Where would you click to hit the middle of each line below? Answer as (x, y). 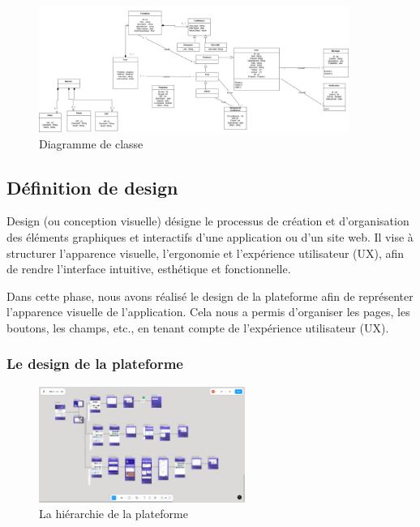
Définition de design (92, 187)
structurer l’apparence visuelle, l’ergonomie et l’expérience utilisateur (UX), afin (206, 253)
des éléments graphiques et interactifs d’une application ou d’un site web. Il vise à (210, 237)
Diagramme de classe (91, 143)
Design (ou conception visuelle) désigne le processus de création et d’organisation (208, 221)
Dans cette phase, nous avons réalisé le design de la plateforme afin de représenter (210, 296)
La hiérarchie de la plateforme (114, 514)
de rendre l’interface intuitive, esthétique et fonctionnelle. (149, 269)
